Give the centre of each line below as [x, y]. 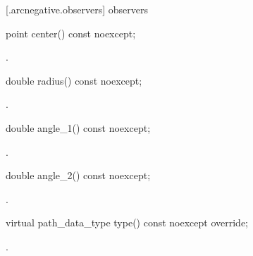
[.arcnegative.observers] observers [77, 9]
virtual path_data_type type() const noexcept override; [127, 223]
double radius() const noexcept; [74, 80]
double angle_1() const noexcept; [78, 127]
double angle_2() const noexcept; [78, 175]
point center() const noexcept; [71, 33]
